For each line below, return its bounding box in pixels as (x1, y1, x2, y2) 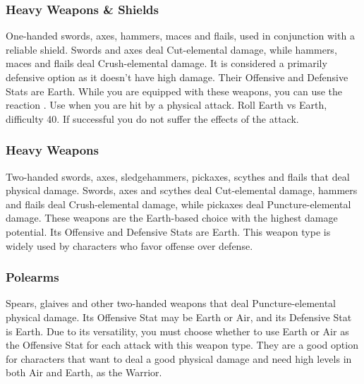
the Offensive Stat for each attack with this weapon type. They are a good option (6, 337, 358, 352)
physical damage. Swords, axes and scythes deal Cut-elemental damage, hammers (6, 183, 358, 198)
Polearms (6, 268, 59, 286)
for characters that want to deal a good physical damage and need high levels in (6, 351, 352, 366)
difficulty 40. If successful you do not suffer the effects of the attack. (6, 111, 299, 126)
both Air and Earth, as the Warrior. (6, 365, 162, 380)
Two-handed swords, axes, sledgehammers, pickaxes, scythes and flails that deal (6, 169, 350, 184)
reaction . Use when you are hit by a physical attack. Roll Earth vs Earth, (6, 97, 327, 112)
